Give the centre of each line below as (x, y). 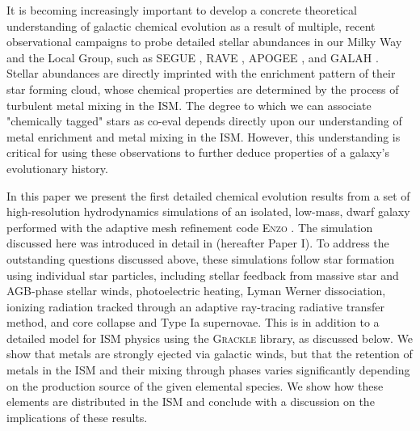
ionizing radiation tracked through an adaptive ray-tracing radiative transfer (195, 306)
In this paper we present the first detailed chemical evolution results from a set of (208, 195)
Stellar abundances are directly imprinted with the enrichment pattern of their (201, 73)
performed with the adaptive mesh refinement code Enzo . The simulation (190, 227)
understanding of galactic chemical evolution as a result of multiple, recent (191, 25)
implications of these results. (77, 417)
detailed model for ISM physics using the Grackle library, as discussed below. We (210, 338)
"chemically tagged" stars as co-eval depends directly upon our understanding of (204, 121)
